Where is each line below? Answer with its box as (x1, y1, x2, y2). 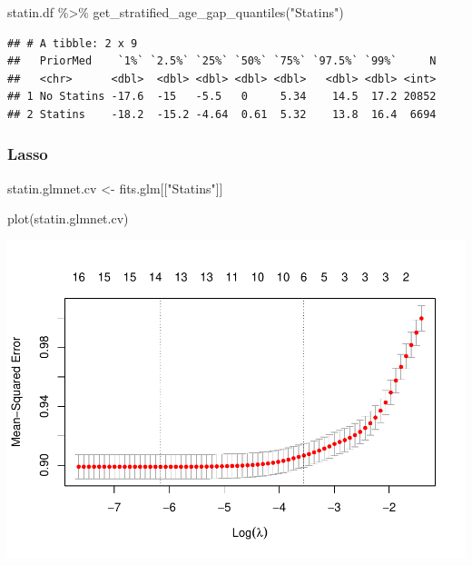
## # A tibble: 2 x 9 (7, 36, 138, 50)
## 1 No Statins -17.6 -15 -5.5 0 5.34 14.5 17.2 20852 (7, 90, 437, 104)
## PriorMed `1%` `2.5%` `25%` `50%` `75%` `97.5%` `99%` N (7, 55, 437, 68)
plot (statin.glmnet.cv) (7, 209, 129, 228)
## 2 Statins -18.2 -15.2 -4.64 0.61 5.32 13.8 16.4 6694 (7, 107, 437, 121)
